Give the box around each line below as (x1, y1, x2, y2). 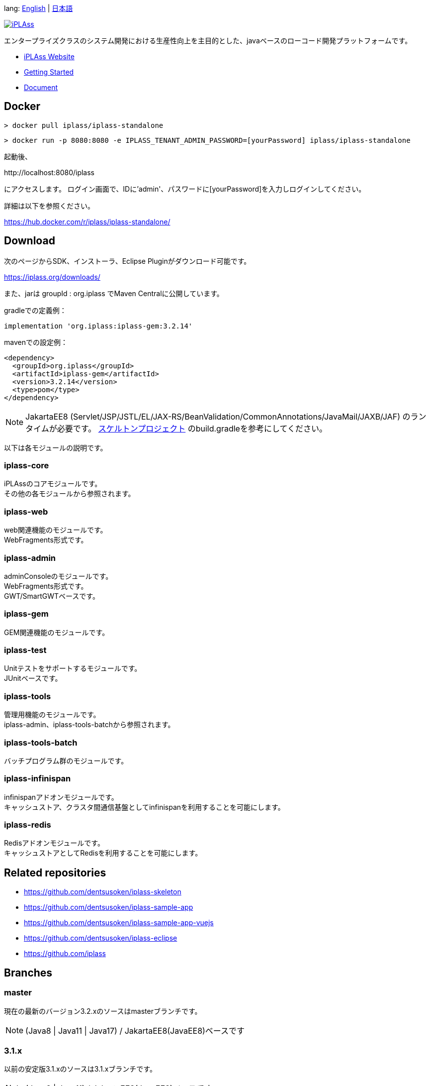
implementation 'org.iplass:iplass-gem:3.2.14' (4, 322, 193, 330)
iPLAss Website (24, 52, 75, 61)
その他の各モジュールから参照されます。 (4, 489, 135, 498)
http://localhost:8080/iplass (4, 168, 95, 177)
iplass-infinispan (4, 773, 71, 784)
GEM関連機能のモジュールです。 (4, 628, 109, 637)
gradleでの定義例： (4, 306, 67, 315)
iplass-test (4, 645, 47, 655)
